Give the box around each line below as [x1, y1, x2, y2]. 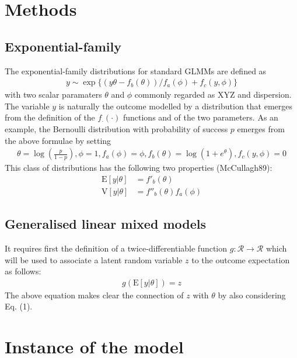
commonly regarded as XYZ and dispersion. [134, 88, 292, 101]
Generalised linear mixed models [5, 215, 206, 233]
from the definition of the [5, 111, 95, 123]
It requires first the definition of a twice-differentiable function [5, 242, 228, 254]
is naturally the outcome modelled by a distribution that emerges [58, 99, 292, 112]
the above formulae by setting [5, 134, 111, 146]
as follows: [5, 265, 41, 277]
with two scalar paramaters [5, 88, 102, 101]
